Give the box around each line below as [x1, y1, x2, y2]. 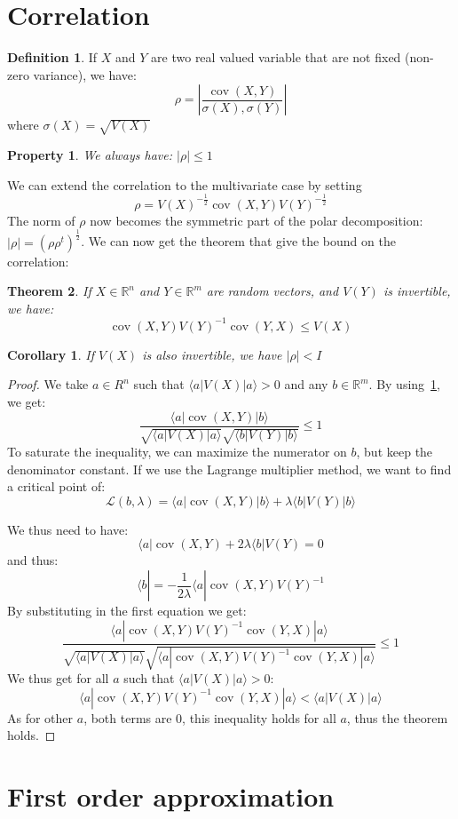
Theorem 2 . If [7, 282, 91, 300]
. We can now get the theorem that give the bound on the [81, 232, 396, 250]
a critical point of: [7, 477, 106, 496]
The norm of [7, 211, 75, 229]
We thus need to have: [7, 520, 129, 538]
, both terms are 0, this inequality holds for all [83, 708, 336, 727]
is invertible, [383, 282, 451, 300]
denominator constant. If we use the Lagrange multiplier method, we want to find [7, 459, 452, 478]
